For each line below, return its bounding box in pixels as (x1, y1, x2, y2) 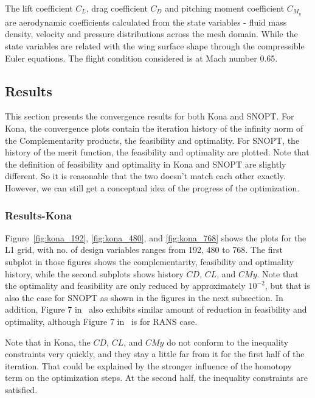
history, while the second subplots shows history (5, 267, 184, 280)
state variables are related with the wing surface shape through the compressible (5, 40, 305, 52)
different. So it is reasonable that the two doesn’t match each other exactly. (5, 169, 286, 182)
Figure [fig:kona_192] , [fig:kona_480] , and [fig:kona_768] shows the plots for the (5, 231, 306, 244)
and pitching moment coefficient (165, 2, 285, 14)
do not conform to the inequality (167, 335, 289, 348)
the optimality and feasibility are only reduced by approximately (5, 279, 246, 292)
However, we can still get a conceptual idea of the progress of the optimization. (5, 182, 300, 194)
